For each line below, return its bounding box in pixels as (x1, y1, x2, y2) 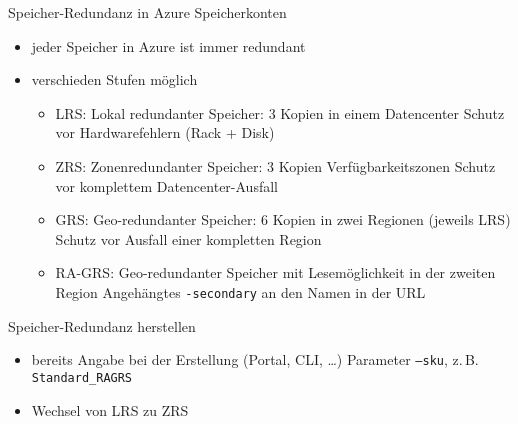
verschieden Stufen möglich (31, 69, 198, 90)
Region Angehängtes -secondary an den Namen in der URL (55, 281, 426, 302)
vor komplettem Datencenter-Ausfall (55, 175, 278, 196)
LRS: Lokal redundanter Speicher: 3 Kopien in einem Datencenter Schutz (55, 102, 505, 123)
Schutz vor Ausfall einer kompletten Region (55, 228, 322, 249)
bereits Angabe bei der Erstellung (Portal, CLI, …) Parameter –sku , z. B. (31, 349, 479, 370)
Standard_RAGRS (31, 370, 133, 385)
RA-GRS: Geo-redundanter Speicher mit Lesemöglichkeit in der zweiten (55, 262, 496, 283)
